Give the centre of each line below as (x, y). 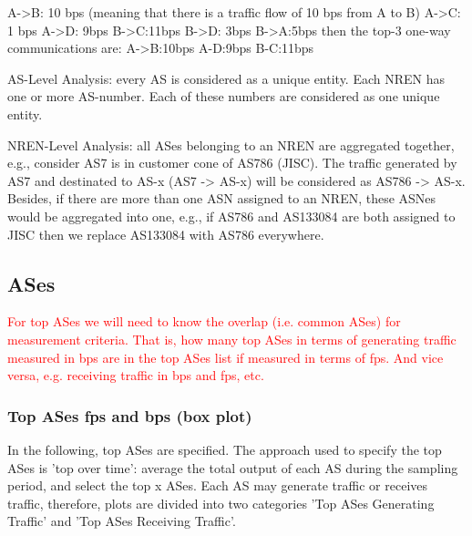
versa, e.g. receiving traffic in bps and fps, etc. (136, 375)
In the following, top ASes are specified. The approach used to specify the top (225, 449)
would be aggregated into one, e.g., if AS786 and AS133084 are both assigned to (231, 216)
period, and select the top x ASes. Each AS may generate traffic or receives (218, 485)
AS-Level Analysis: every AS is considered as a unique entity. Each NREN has (226, 78)
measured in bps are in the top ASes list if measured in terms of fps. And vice (226, 357)
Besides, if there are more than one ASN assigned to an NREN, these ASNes (222, 198)
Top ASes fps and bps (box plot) (130, 415)
